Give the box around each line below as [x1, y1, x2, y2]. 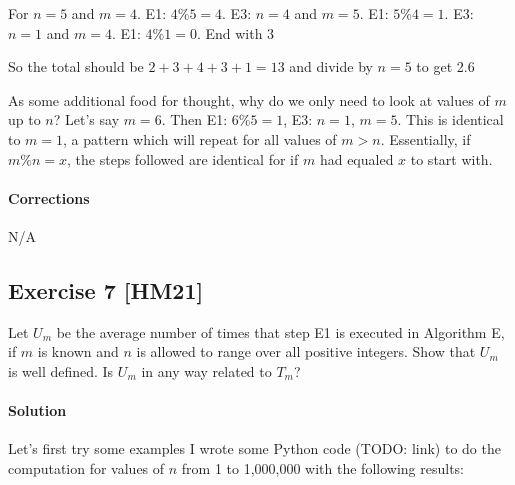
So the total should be [8, 56, 144, 77]
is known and [37, 341, 119, 362]
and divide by [289, 56, 373, 77]
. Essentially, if [380, 128, 471, 149]
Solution [8, 400, 67, 421]
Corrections [8, 187, 90, 208]
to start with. [410, 148, 493, 169]
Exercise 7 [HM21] [8, 274, 204, 305]
